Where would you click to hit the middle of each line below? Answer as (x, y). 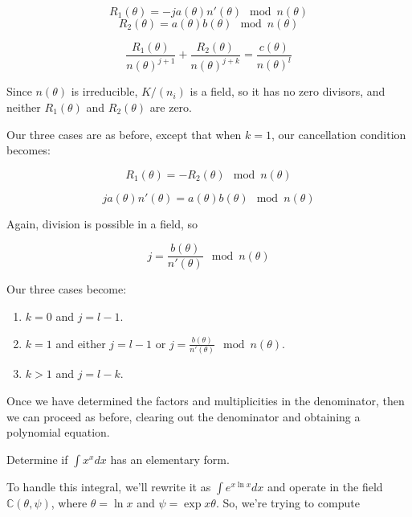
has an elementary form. (170, 459)
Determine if (37, 459)
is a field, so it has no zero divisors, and (288, 91)
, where (69, 502)
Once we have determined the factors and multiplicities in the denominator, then (206, 400)
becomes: (29, 150)
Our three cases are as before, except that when (124, 134)
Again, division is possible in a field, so (102, 223)
